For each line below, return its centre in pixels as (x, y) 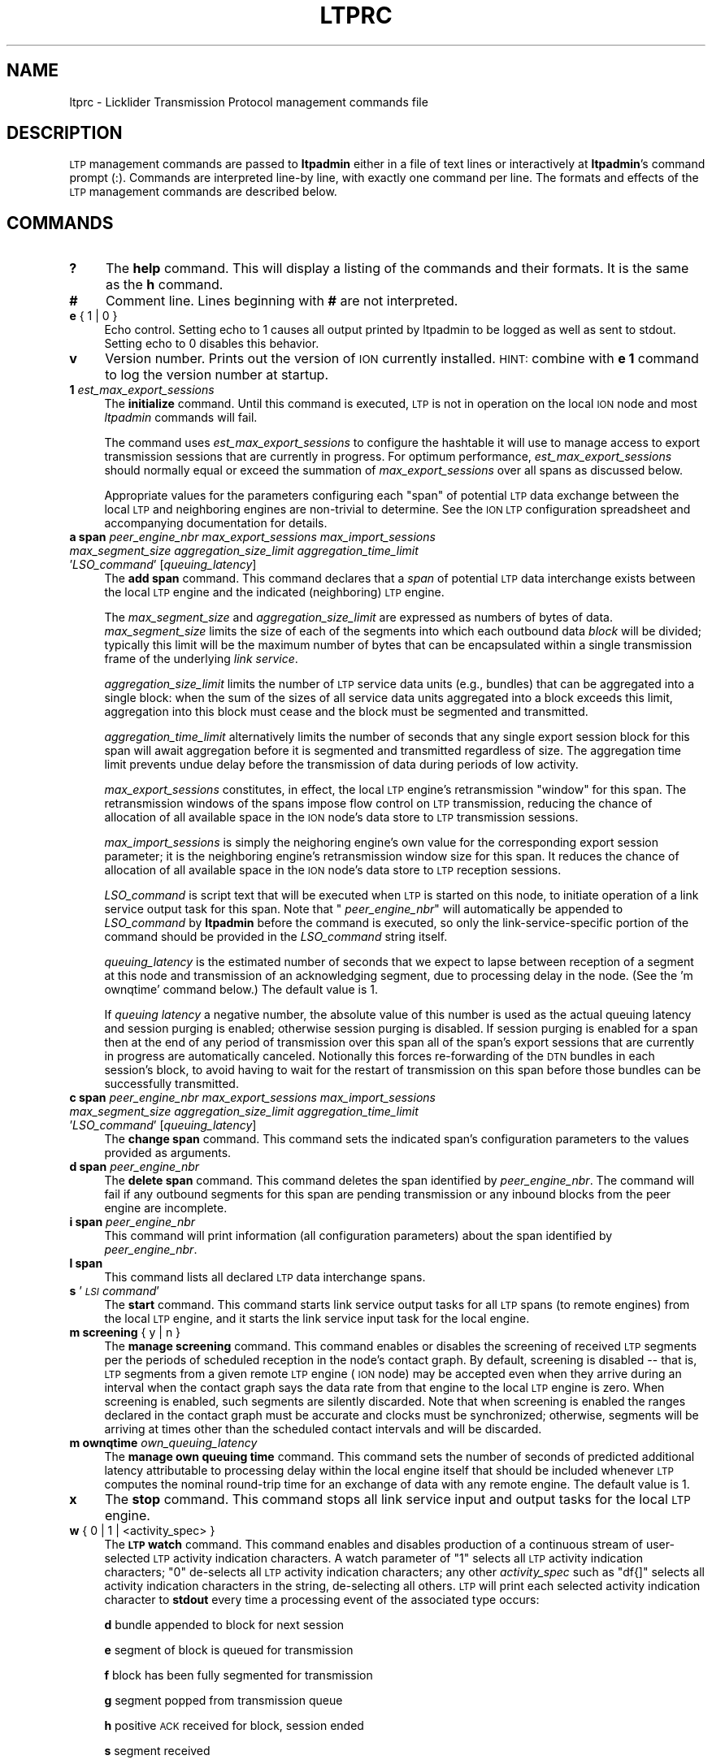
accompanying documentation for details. (216, 523)
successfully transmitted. (171, 1084)
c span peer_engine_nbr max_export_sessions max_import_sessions (252, 1098)
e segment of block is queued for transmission (229, 1650)
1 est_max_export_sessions (142, 390)
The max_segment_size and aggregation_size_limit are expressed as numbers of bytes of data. (358, 618)
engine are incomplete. (166, 1208)
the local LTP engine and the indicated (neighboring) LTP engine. (274, 592)
